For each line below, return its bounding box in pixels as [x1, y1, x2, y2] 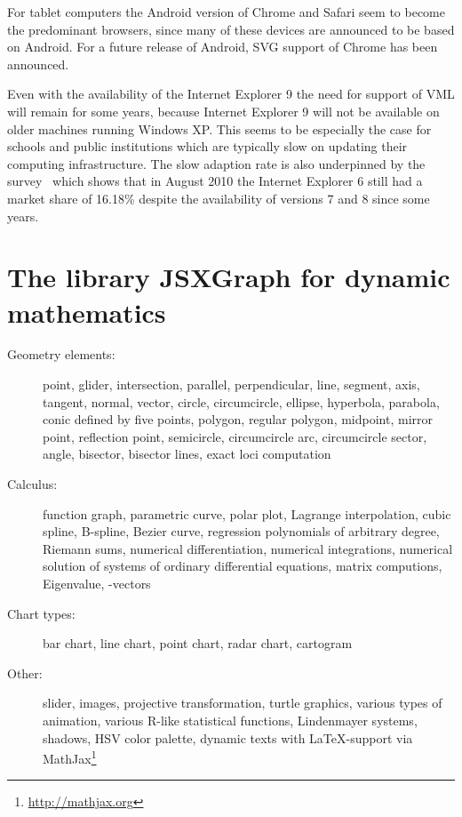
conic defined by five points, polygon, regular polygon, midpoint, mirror [43, 410, 434, 429]
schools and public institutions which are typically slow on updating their [7, 137, 408, 156]
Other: [7, 663, 43, 682]
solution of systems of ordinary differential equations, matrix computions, [43, 557, 442, 575]
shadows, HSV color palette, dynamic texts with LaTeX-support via [43, 728, 413, 747]
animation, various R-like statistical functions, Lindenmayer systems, [43, 710, 418, 729]
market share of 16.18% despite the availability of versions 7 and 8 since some [7, 188, 430, 207]
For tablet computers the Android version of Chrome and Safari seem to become [7, 3, 445, 20]
